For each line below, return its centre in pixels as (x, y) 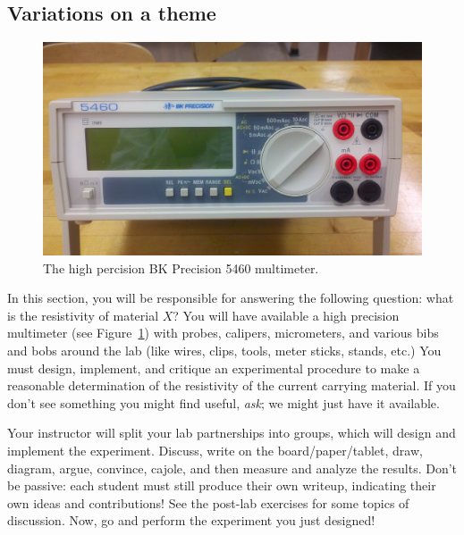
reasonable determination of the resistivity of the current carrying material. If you (232, 385)
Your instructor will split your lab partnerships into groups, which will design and (232, 433)
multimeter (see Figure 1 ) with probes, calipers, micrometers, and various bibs (223, 333)
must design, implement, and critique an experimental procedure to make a (214, 368)
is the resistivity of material (83, 315)
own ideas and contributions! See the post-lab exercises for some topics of (208, 502)
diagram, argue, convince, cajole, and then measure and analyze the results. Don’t (232, 468)
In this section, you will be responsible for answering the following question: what (231, 298)
